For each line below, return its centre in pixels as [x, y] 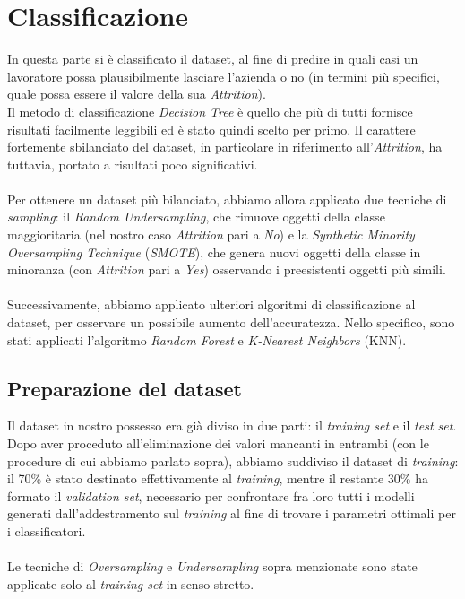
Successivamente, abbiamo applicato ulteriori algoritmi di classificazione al [211, 304]
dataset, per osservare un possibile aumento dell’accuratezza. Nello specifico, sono [231, 322]
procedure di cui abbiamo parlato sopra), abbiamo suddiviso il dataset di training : [233, 460]
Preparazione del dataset [125, 388]
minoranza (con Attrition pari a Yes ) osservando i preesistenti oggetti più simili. [227, 269]
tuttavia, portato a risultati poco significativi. [133, 164]
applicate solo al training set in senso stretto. [131, 583]
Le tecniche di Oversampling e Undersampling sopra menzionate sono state [212, 566]
